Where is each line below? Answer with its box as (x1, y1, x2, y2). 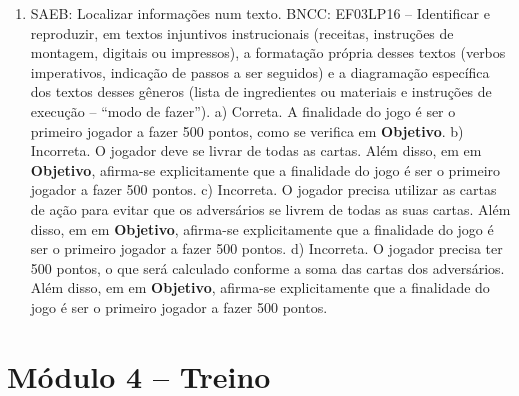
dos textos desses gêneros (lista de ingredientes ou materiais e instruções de (30, 81, 492, 102)
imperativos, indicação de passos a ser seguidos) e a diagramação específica (30, 61, 490, 82)
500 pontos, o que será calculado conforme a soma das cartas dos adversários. (30, 257, 505, 278)
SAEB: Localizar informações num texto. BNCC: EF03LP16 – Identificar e (30, 3, 490, 23)
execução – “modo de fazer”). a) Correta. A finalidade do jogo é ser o (30, 100, 456, 121)
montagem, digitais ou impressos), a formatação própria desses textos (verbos (30, 42, 506, 63)
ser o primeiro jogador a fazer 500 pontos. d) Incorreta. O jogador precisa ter (30, 238, 503, 259)
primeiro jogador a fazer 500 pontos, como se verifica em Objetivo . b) (30, 120, 464, 141)
